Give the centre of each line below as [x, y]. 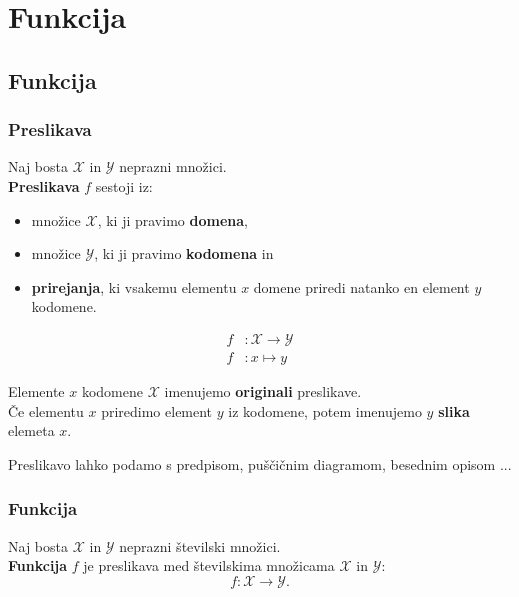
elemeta [31, 430]
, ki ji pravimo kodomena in [184, 253]
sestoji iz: [124, 185]
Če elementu [46, 410]
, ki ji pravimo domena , [172, 219]
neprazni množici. [173, 166]
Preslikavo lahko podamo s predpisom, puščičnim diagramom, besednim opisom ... [260, 463]
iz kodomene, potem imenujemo [325, 410]
